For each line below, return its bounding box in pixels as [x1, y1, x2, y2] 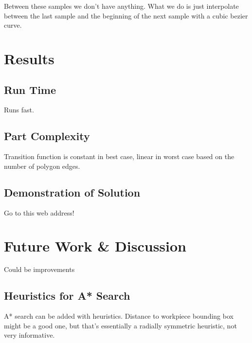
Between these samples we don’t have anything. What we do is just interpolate [4, 1, 239, 11]
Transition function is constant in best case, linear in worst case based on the [4, 151, 234, 162]
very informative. [4, 330, 55, 340]
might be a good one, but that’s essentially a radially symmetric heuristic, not [4, 320, 237, 330]
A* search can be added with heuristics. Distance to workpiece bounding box [4, 311, 234, 321]
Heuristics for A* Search [4, 288, 130, 303]
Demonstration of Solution [4, 184, 141, 199]
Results [4, 48, 54, 68]
